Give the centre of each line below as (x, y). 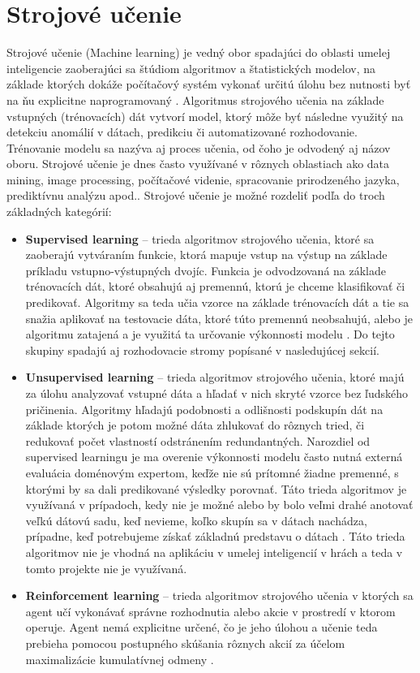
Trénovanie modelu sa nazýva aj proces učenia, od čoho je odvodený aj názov (199, 147)
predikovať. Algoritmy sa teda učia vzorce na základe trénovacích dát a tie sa (217, 302)
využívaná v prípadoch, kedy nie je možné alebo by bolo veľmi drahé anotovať (219, 505)
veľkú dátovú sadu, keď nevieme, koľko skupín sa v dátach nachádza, (196, 520)
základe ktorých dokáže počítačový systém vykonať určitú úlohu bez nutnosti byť (209, 84)
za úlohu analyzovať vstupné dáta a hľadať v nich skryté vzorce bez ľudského (217, 393)
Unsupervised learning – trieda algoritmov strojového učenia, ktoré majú (215, 377)
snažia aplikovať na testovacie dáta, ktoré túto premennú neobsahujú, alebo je (219, 318)
